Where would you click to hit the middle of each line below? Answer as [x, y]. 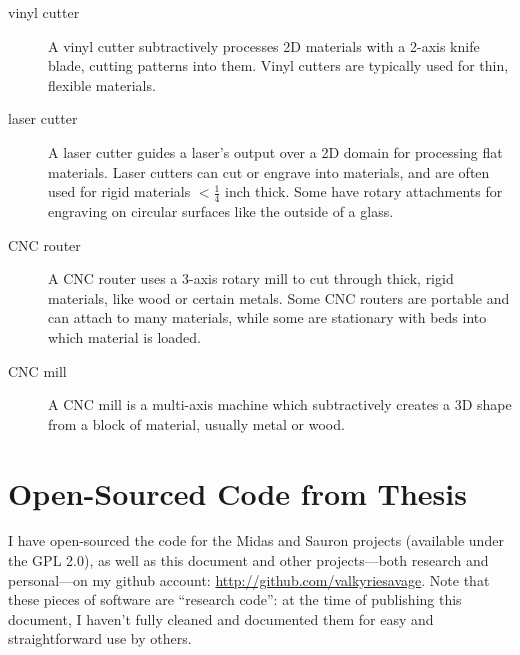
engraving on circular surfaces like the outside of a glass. [221, 210]
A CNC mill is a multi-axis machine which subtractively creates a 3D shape [280, 404]
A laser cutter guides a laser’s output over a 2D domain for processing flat [275, 151]
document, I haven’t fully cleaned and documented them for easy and [221, 618]
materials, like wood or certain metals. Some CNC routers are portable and [279, 297]
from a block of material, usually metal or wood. [196, 423]
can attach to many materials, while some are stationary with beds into [267, 317]
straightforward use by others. [100, 638]
